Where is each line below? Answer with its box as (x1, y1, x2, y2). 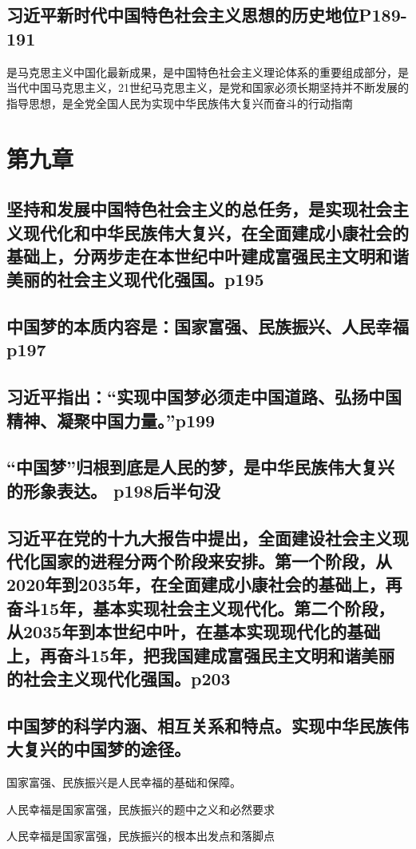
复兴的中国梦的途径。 (22, 736, 191, 761)
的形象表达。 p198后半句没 (6, 478, 220, 502)
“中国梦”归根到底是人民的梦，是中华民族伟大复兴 (6, 454, 394, 479)
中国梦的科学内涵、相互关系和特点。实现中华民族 (6, 712, 392, 737)
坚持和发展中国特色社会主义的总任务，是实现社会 (6, 196, 392, 221)
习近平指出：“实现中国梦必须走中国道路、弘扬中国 (6, 384, 402, 409)
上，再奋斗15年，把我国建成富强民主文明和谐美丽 (6, 642, 395, 667)
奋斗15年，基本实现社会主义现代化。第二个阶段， (6, 595, 395, 620)
